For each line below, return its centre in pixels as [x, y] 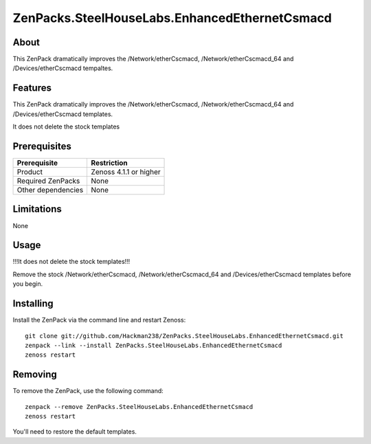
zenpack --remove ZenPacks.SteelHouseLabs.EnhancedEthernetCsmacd [139, 407]
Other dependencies [50, 190]
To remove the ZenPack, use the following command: [88, 391]
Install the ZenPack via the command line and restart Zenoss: [99, 320]
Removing [35, 375]
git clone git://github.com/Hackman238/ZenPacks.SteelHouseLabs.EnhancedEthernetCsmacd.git [184, 336]
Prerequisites [42, 146]
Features [32, 88]
